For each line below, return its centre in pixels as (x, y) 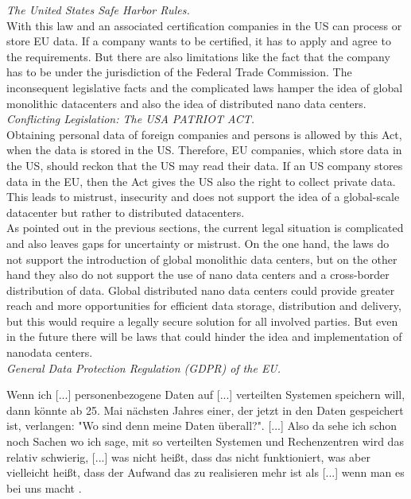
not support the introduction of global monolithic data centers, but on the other (202, 259)
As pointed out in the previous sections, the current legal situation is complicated (205, 228)
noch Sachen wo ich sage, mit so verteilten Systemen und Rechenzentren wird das (205, 441)
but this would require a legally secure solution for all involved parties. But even (202, 321)
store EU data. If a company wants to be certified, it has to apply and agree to (199, 41)
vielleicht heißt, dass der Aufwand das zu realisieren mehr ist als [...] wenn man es (205, 472)
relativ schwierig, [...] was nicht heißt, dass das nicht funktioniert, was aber (188, 456)
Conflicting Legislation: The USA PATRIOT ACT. (131, 119)
